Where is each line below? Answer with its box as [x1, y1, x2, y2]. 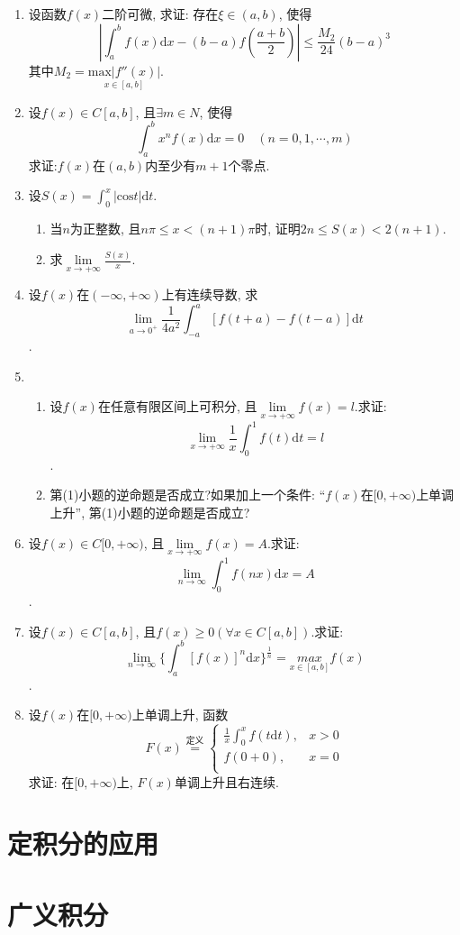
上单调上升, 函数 [131, 705, 229, 724]
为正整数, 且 [70, 219, 141, 238]
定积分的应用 [7, 825, 159, 862]
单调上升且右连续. [174, 772, 279, 791]
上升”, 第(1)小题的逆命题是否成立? [50, 503, 250, 521]
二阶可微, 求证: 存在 [102, 5, 219, 23]
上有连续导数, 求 [161, 285, 258, 304]
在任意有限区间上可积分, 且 [97, 397, 257, 416]
